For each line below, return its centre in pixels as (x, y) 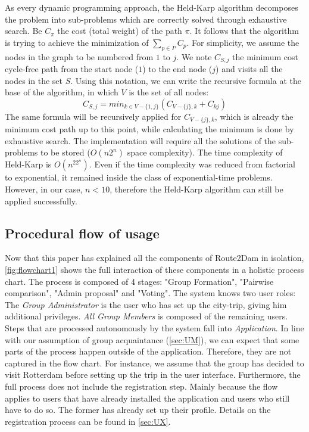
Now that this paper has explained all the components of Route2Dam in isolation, (154, 258)
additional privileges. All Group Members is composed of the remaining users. (146, 316)
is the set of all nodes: (169, 92)
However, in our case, (44, 189)
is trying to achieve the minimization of (77, 42)
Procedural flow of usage (82, 233)
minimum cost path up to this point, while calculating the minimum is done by (149, 129)
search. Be (24, 31)
